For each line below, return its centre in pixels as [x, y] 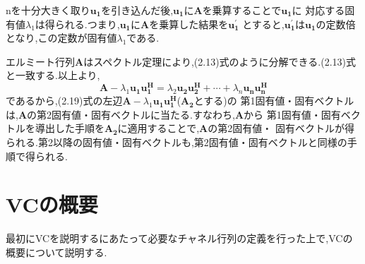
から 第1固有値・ [282, 114]
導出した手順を [70, 128]
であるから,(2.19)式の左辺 [64, 101]
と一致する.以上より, [53, 75]
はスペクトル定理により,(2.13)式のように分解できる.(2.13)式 [220, 61]
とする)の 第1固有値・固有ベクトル [274, 101]
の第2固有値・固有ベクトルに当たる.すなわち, [131, 114]
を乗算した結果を [189, 24]
